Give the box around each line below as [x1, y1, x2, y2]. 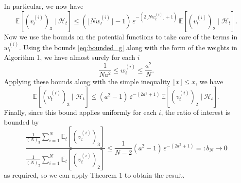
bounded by [4, 116, 39, 127]
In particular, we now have [4, 1, 84, 11]
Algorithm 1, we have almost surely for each [4, 52, 136, 62]
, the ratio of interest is [161, 107, 230, 117]
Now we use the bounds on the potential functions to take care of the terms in [4, 31, 238, 41]
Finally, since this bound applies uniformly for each [4, 107, 157, 117]
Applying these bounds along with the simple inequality [4, 76, 171, 87]
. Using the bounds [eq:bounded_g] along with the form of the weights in [19, 42, 238, 52]
